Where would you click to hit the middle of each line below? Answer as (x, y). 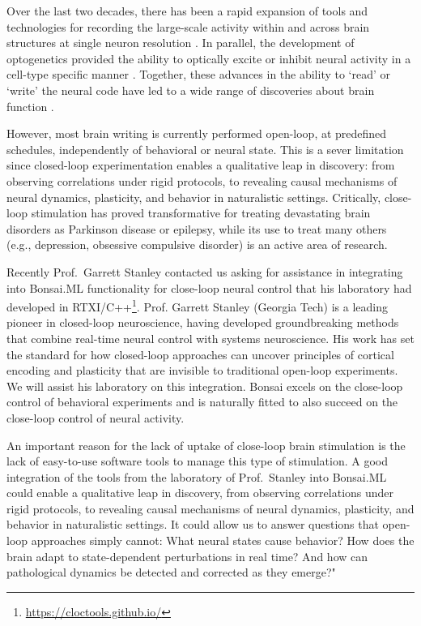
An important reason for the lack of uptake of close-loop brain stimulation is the (206, 445)
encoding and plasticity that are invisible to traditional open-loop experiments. (202, 370)
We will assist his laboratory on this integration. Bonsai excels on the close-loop (205, 386)
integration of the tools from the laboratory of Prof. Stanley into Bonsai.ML (197, 476)
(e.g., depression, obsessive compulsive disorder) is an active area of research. (197, 244)
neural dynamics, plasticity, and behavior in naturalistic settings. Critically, (194, 197)
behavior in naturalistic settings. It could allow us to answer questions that (193, 524)
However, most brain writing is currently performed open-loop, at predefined (197, 133)
